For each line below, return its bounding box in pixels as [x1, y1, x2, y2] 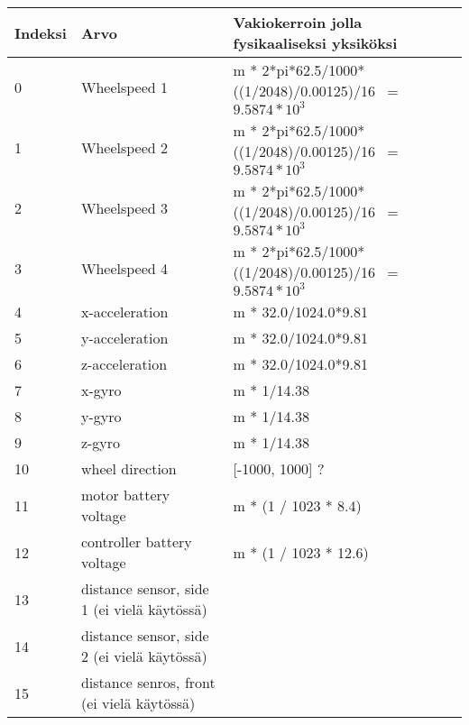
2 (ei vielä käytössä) [80, 646, 207, 666]
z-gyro [80, 432, 121, 453]
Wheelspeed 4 [80, 258, 169, 279]
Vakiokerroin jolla [233, 12, 363, 32]
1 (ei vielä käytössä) [80, 599, 207, 619]
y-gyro [80, 406, 122, 427]
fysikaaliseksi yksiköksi [233, 32, 398, 53]
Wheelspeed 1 [80, 77, 169, 97]
